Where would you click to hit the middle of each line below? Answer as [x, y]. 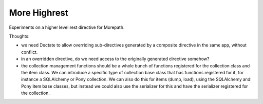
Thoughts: [19, 36]
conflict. [29, 52]
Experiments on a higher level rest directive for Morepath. [67, 27]
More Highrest [39, 13]
